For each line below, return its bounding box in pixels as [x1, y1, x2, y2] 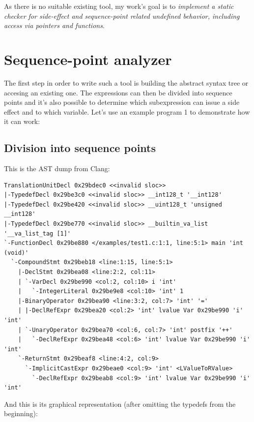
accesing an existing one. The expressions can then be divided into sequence [4, 87, 232, 97]
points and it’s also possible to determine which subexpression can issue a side [4, 97, 240, 107]
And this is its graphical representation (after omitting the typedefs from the [4, 398, 236, 409]
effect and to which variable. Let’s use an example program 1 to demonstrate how [4, 106, 250, 117]
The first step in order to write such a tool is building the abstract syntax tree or [4, 77, 249, 88]
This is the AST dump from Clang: [4, 163, 110, 174]
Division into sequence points [4, 140, 156, 155]
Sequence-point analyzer [4, 49, 172, 69]
